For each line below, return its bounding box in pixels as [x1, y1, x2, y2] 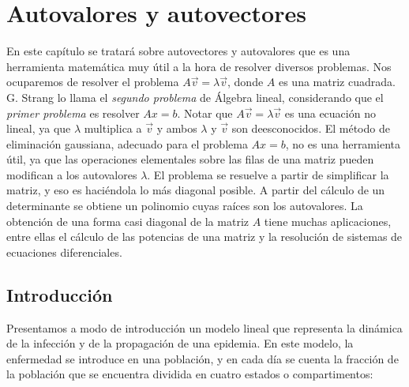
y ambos [156, 120, 197, 137]
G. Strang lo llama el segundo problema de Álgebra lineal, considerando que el [6, 88, 384, 105]
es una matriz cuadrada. [278, 73, 396, 90]
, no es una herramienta [285, 135, 400, 152]
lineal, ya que [6, 120, 71, 137]
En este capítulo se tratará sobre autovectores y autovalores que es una [6, 43, 351, 59]
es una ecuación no [284, 104, 376, 121]
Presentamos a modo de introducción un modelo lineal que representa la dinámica [6, 319, 403, 336]
